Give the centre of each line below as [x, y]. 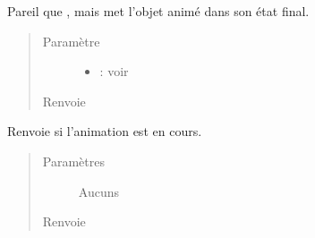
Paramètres [73, 161]
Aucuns [98, 191]
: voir [114, 71]
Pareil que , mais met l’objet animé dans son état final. [158, 11]
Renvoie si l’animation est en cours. [105, 131]
